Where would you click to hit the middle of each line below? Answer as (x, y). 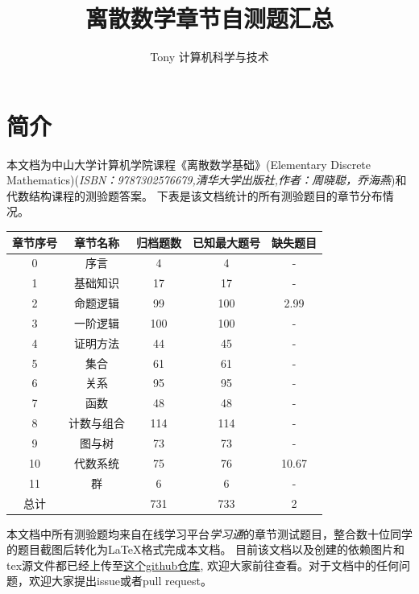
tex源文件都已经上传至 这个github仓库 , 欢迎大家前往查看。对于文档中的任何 (203, 565)
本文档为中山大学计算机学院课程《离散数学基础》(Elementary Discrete (189, 164)
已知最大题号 (226, 242)
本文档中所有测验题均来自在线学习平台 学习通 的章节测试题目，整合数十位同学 (209, 533)
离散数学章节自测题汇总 (209, 18)
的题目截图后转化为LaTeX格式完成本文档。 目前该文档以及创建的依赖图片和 (206, 549)
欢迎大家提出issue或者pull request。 (120, 581)
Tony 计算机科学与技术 (209, 57)
